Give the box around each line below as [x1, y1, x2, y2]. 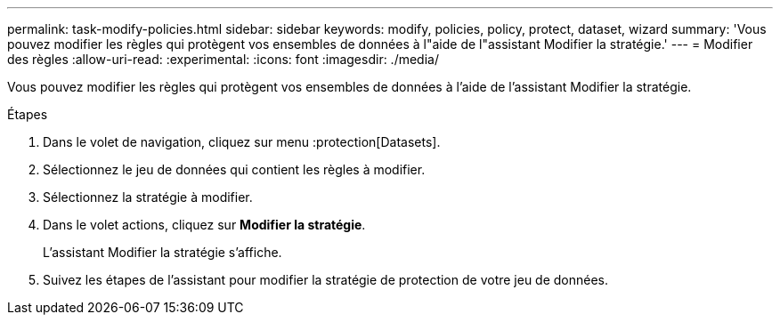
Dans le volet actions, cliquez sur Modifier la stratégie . [43, 217, 366, 232]
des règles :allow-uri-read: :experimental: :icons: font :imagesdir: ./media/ [7, 52, 439, 67]
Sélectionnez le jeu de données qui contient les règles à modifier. [43, 162, 426, 177]
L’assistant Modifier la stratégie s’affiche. [43, 245, 282, 260]
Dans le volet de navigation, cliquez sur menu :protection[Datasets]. [43, 134, 441, 149]
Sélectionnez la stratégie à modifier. [43, 189, 253, 205]
